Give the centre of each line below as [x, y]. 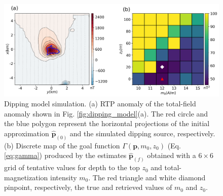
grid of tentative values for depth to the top [72, 167]
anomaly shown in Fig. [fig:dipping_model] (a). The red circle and [106, 113]
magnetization [26, 177]
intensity [63, 177]
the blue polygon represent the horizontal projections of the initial [107, 123]
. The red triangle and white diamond [147, 177]
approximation [27, 133]
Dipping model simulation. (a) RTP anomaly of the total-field [100, 104]
